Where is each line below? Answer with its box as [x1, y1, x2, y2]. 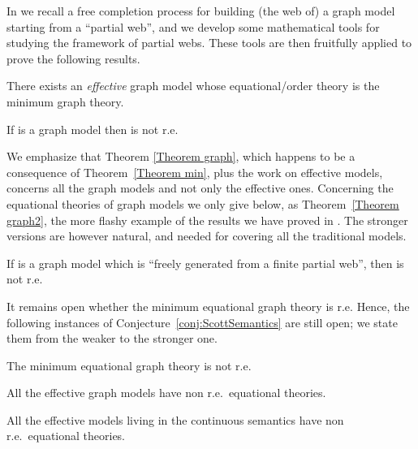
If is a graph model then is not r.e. [6, 120, 179, 137]
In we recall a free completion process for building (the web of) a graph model [6, 2, 395, 19]
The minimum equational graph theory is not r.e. [6, 356, 252, 373]
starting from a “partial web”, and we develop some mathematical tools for [6, 18, 380, 35]
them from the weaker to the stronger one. [6, 330, 218, 347]
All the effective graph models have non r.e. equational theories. [6, 384, 326, 401]
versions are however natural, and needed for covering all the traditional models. [6, 227, 407, 244]
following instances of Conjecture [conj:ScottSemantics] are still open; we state [6, 313, 398, 330]
